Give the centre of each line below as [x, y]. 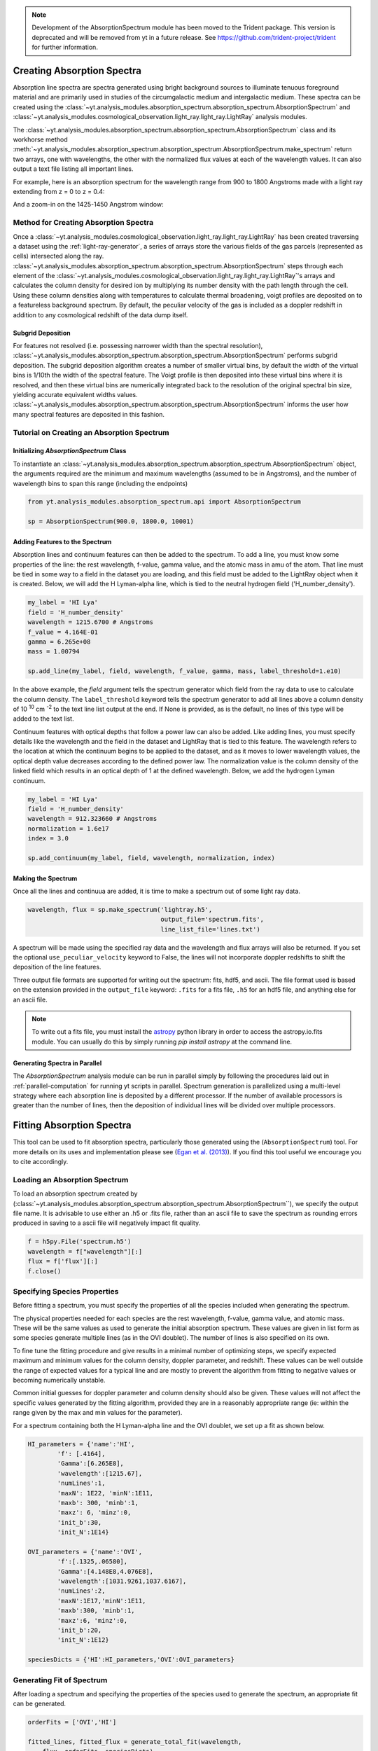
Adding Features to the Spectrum [62, 541]
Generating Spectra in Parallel [57, 1063]
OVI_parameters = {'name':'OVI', [85, 1552]
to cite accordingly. [41, 1162]
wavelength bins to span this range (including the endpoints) [100, 483]
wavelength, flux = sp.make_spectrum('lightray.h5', [120, 909]
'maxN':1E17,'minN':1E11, [101, 1601]
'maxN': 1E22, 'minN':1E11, [105, 1493]
